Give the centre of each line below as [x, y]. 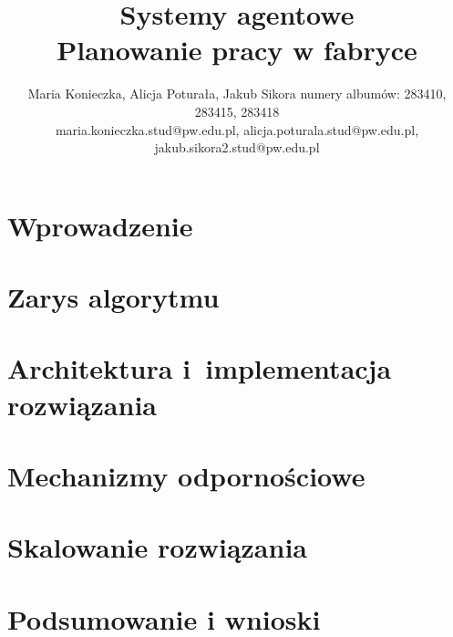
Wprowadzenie [100, 225]
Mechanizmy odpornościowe [186, 475]
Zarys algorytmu [113, 297]
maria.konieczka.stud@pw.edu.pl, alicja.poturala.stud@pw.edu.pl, [237, 129]
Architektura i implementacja [200, 368]
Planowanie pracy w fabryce [237, 50]
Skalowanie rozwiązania [157, 547]
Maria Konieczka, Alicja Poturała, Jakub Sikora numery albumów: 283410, [237, 94]
